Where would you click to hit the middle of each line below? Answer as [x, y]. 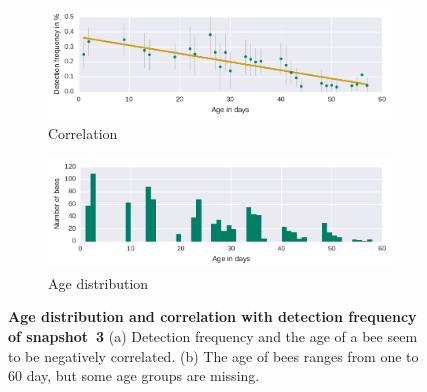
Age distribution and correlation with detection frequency [212, 316]
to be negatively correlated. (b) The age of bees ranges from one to [213, 355]
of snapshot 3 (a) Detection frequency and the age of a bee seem [213, 335]
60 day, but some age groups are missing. [134, 375]
